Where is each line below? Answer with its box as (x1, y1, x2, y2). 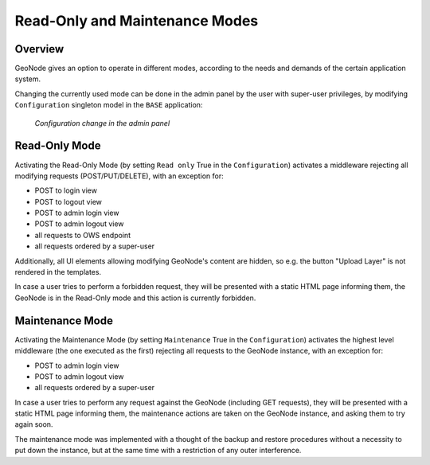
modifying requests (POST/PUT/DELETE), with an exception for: (14, 171, 225, 181)
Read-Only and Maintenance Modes (14, 12, 259, 29)
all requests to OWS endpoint (34, 230, 131, 240)
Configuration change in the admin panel (34, 118, 170, 127)
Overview (14, 42, 64, 56)
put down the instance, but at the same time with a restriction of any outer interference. (14, 446, 302, 455)
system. (14, 74, 41, 84)
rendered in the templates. (14, 268, 102, 277)
